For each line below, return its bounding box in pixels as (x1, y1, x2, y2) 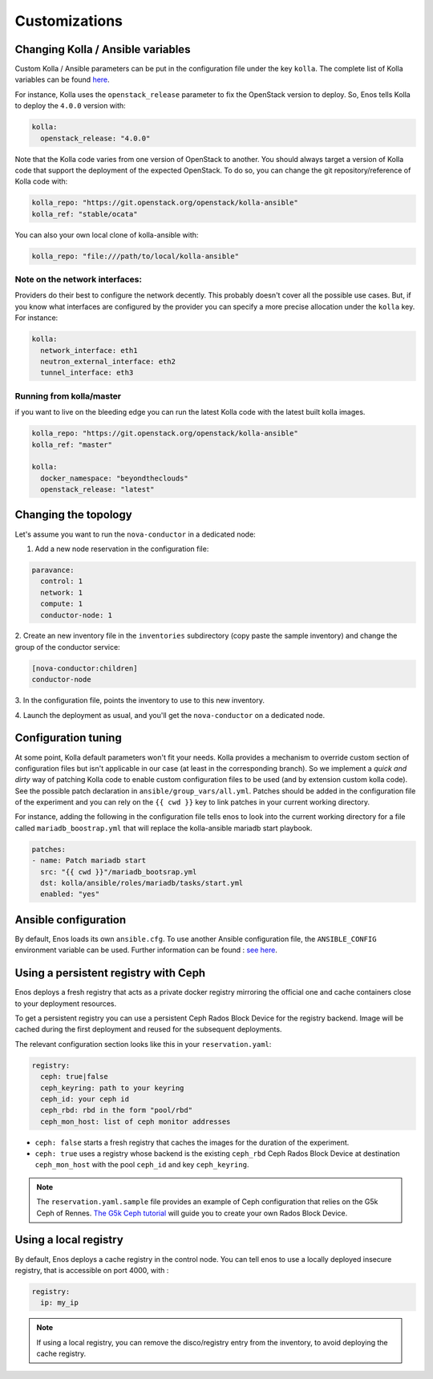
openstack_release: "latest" (40, 485, 156, 494)
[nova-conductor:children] (31, 663, 138, 673)
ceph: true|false (40, 1072, 108, 1081)
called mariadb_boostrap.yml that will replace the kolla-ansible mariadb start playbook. (14, 823, 313, 833)
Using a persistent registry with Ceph (14, 967, 206, 980)
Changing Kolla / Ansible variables (14, 43, 191, 56)
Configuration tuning (14, 731, 122, 745)
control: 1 (40, 577, 83, 586)
